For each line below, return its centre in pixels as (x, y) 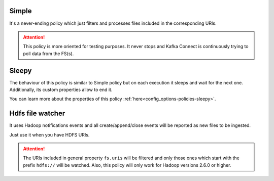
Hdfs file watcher (37, 114)
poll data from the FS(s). (48, 54)
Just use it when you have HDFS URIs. (49, 134)
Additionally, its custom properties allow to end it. (61, 89)
